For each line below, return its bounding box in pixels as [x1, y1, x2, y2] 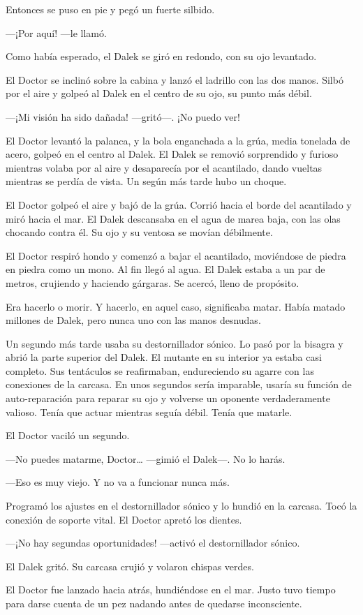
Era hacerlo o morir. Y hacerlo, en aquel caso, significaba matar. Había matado [6, 299, 346, 313]
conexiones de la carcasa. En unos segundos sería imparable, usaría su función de [6, 377, 352, 392]
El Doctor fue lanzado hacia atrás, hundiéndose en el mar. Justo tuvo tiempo [6, 582, 336, 597]
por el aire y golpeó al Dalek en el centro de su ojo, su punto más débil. [6, 86, 312, 101]
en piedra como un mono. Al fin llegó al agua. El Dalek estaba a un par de [6, 262, 325, 276]
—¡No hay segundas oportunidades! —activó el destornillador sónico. [6, 535, 300, 550]
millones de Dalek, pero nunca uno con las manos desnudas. [6, 313, 261, 327]
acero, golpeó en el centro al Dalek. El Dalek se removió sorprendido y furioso [6, 147, 339, 161]
